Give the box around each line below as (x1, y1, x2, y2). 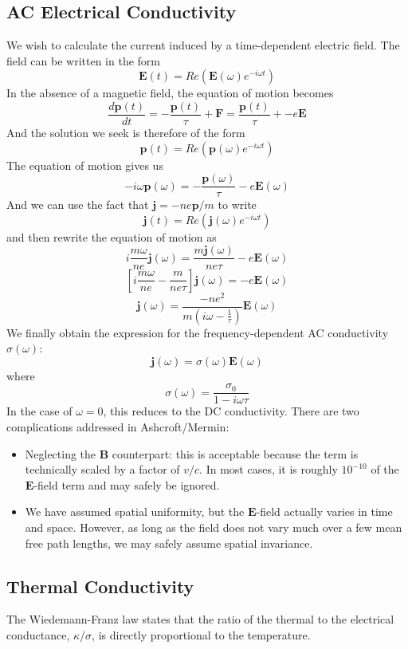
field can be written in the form (6, 52, 160, 69)
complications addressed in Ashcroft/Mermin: (6, 418, 229, 435)
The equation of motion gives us (6, 156, 163, 173)
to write (218, 196, 257, 213)
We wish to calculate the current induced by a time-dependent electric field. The (6, 37, 400, 53)
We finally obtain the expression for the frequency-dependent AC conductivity (6, 324, 389, 340)
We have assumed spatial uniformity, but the (25, 503, 245, 520)
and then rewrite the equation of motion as (6, 228, 217, 245)
